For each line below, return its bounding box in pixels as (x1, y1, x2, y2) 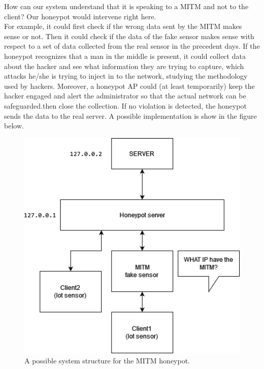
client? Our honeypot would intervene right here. (4, 11, 156, 21)
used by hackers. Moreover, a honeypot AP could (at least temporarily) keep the (4, 80, 255, 91)
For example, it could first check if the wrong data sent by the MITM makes (4, 21, 242, 31)
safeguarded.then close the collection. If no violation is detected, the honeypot (4, 100, 247, 111)
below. (4, 120, 24, 131)
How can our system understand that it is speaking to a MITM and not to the (4, 1, 249, 11)
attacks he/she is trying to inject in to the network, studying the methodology (4, 71, 248, 81)
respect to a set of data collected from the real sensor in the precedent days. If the (4, 41, 260, 51)
